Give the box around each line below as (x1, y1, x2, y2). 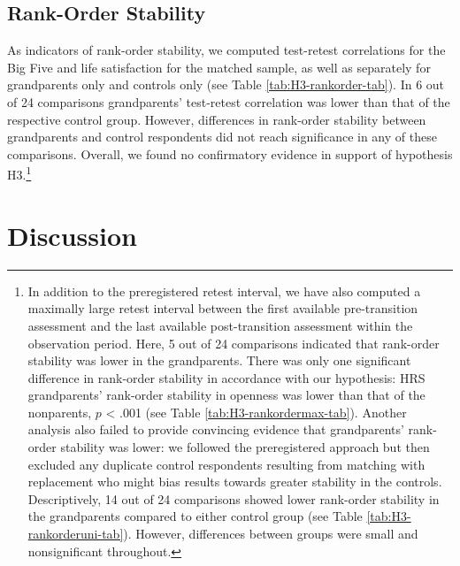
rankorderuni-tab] (27, 524, 124, 543)
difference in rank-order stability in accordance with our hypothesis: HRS (27, 368, 425, 386)
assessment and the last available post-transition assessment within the (27, 316, 413, 334)
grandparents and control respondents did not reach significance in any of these (7, 127, 437, 146)
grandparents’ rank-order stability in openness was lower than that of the (27, 386, 425, 404)
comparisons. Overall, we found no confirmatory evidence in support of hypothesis (7, 144, 453, 163)
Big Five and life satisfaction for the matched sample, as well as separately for (7, 57, 431, 76)
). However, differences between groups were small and (123, 524, 418, 543)
